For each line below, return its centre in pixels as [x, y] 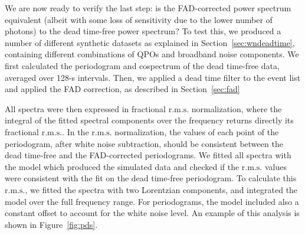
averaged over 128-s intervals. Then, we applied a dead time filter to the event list [153, 77]
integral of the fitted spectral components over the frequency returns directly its [149, 120]
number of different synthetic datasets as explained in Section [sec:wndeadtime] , [150, 42]
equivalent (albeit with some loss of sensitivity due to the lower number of [139, 19]
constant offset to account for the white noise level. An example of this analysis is [152, 213]
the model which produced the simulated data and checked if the [122, 166]
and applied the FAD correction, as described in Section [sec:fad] [122, 89]
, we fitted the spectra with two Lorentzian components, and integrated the [161, 189]
